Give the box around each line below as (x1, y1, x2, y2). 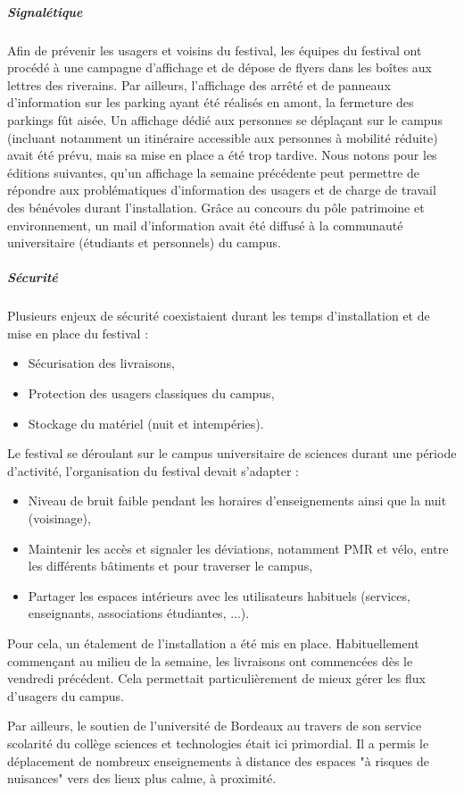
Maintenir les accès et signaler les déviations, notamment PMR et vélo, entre (28, 538, 449, 557)
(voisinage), (28, 509, 91, 527)
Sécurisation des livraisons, (28, 354, 175, 372)
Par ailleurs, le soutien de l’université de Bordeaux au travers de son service (7, 716, 422, 735)
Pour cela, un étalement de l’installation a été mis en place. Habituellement (7, 633, 419, 652)
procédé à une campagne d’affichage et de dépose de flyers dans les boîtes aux (7, 58, 433, 77)
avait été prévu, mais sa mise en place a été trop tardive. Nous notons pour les (7, 146, 437, 164)
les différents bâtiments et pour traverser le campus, (28, 556, 313, 575)
